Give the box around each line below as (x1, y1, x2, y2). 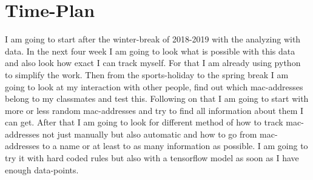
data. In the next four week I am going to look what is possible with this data (5, 44, 295, 57)
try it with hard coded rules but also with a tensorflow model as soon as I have (5, 152, 299, 164)
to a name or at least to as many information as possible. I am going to (42, 139, 308, 152)
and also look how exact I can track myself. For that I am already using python (5, 56, 301, 69)
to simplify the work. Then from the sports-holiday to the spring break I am (5, 68, 289, 81)
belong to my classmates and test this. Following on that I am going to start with (5, 92, 309, 105)
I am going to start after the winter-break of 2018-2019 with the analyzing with (5, 33, 301, 45)
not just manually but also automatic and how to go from (42, 127, 257, 140)
